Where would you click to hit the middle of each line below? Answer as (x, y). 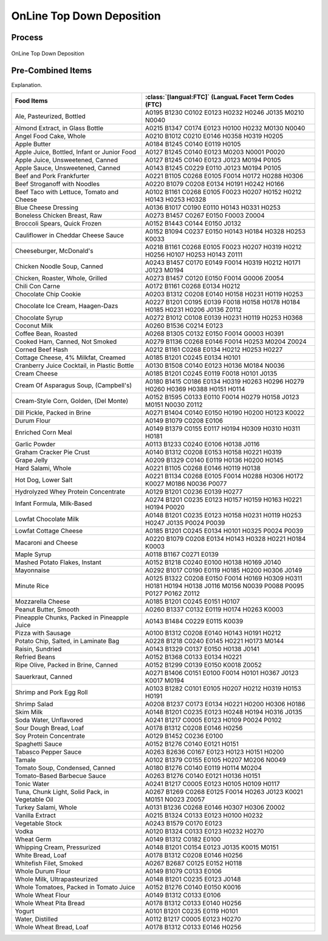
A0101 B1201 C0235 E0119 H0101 (191, 911)
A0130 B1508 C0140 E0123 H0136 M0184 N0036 (215, 365)
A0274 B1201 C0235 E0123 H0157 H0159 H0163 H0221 (223, 500)
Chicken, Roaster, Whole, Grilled (61, 278)
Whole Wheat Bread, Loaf (52, 927)
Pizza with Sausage (43, 633)
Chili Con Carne (37, 286)
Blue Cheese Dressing (47, 207)
